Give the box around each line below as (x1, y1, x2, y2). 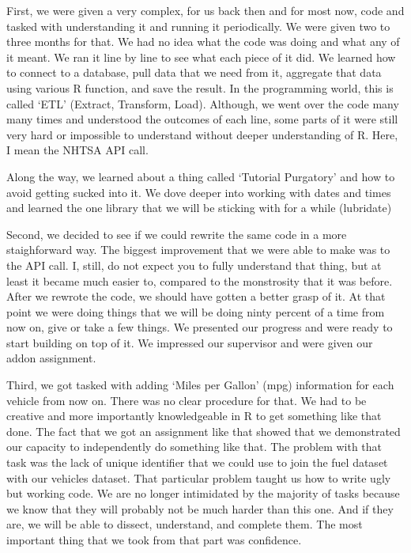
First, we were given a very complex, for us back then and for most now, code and (6, 2, 405, 18)
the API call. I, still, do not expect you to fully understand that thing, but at (6, 256, 382, 273)
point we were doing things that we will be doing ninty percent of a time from (6, 303, 385, 320)
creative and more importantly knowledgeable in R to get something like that (6, 407, 382, 424)
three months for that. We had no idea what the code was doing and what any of (6, 33, 400, 50)
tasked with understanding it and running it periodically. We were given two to (6, 17, 390, 34)
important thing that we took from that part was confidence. (6, 532, 302, 547)
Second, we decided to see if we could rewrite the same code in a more (6, 225, 347, 242)
